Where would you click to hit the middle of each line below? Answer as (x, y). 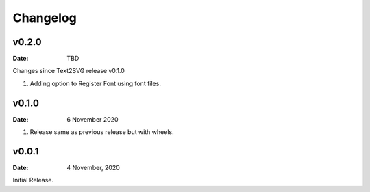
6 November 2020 (92, 119)
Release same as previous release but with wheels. (102, 132)
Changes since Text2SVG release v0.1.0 (69, 71)
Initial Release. (33, 180)
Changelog (45, 18)
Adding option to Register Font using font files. (95, 83)
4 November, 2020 (93, 168)
